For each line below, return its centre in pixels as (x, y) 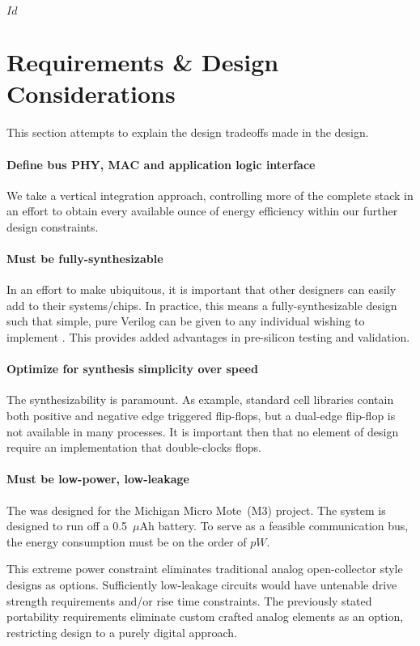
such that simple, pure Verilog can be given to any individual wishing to (186, 321)
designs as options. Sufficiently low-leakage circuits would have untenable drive (202, 584)
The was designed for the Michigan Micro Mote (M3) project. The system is (196, 510)
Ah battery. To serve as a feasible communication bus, (274, 526)
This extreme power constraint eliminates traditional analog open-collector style (205, 569)
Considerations (91, 93)
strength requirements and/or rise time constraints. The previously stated (189, 600)
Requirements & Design (143, 62)
